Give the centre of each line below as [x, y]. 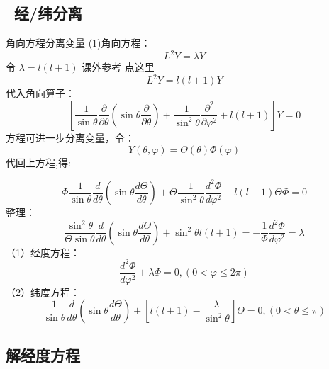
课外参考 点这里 [118, 67]
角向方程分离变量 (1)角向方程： [78, 43]
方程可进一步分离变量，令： [70, 137]
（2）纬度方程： [43, 291]
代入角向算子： [40, 93]
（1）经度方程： [43, 252]
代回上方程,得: [38, 162]
